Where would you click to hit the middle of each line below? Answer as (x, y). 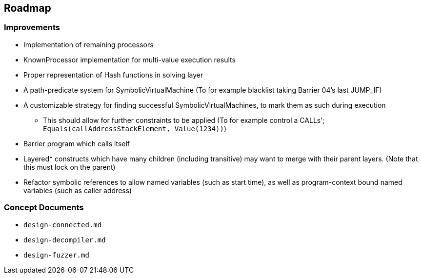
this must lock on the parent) (70, 167)
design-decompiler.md (65, 240)
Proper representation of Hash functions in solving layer (113, 75)
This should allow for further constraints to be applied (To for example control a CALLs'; (184, 120)
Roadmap (28, 8)
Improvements (32, 28)
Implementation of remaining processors (89, 44)
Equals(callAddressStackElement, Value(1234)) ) (135, 128)
